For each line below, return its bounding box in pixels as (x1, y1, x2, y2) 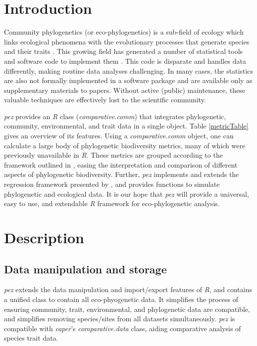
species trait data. (4, 333, 58, 343)
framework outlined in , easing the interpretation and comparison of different (4, 159, 238, 170)
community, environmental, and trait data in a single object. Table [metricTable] (4, 121, 249, 131)
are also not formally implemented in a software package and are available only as (4, 75, 253, 86)
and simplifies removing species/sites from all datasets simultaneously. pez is (4, 313, 235, 324)
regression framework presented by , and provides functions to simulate (4, 179, 220, 189)
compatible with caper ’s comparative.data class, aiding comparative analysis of (4, 323, 241, 333)
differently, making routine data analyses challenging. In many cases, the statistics (4, 65, 254, 76)
